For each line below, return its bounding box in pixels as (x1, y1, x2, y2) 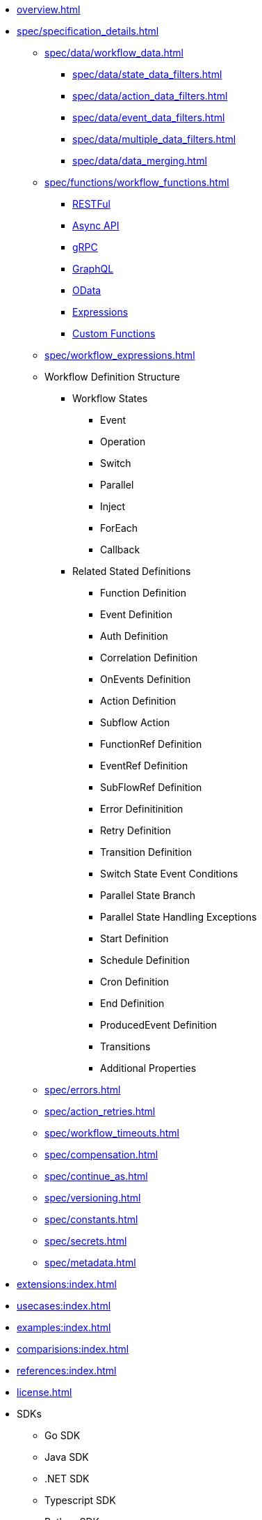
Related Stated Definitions (72, 565, 191, 577)
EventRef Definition (100, 760, 188, 771)
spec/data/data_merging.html (72, 155, 207, 167)
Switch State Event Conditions (100, 868, 238, 880)
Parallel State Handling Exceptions (100, 911, 257, 923)
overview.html (17, 3, 81, 15)
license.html (17, 1386, 72, 1398)
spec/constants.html (44, 1213, 138, 1225)
